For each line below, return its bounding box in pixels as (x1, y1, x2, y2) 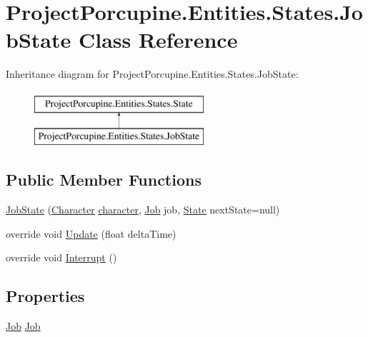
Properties (6, 285, 85, 307)
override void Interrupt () (6, 250, 117, 265)
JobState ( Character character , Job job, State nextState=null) (6, 202, 280, 217)
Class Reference (78, 25, 238, 54)
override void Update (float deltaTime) (6, 226, 176, 241)
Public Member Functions (6, 168, 202, 191)
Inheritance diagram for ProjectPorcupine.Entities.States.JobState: (6, 66, 299, 81)
